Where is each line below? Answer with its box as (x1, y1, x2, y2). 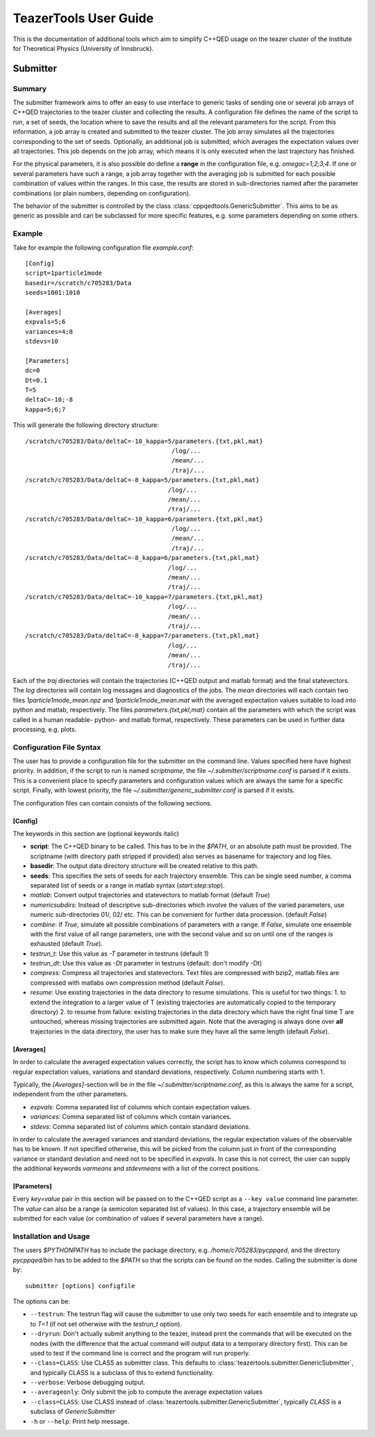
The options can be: (12, 1297, 71, 1306)
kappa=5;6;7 (25, 406, 66, 413)
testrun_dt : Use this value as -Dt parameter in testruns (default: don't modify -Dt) (30, 959, 262, 968)
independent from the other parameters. (12, 1090, 128, 1098)
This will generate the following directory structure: (12, 421, 160, 429)
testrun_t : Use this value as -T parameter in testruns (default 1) (30, 949, 209, 958)
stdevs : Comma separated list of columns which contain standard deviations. (30, 1122, 251, 1130)
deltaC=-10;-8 (25, 396, 73, 403)
